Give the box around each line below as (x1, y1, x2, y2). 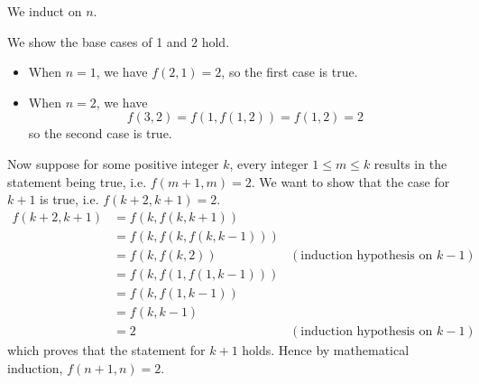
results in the (373, 154, 447, 173)
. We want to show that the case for (251, 172, 450, 191)
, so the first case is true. (221, 62, 358, 81)
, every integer (229, 154, 309, 173)
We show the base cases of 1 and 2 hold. (7, 32, 230, 51)
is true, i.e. (40, 190, 99, 209)
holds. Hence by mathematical (242, 340, 410, 359)
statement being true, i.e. (7, 172, 147, 191)
